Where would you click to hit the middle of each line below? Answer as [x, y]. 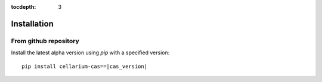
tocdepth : [24, 7]
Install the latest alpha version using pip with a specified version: [90, 53]
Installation [32, 24]
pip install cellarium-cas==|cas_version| [85, 66]
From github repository [45, 41]
